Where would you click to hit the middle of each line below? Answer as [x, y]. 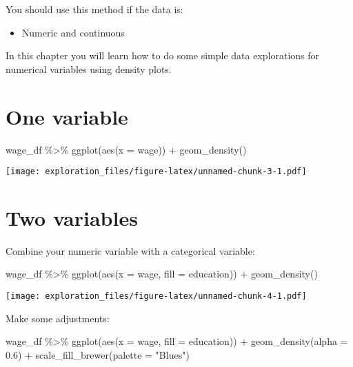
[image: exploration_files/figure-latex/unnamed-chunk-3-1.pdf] [156, 172]
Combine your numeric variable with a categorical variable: [130, 250]
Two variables [72, 217]
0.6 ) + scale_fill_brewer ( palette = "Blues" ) [98, 354]
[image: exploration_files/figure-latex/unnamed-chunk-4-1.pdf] [156, 296]
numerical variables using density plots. [89, 69]
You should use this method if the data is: [94, 9]
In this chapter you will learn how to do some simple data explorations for [163, 55]
